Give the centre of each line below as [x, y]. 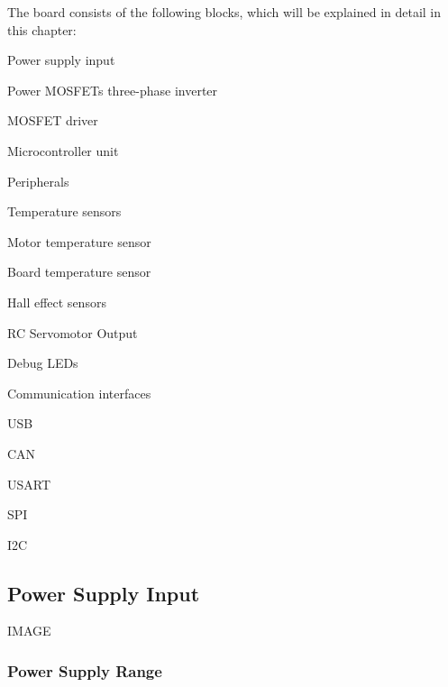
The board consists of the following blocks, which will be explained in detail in [224, 12]
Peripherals [38, 181]
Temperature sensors [64, 211]
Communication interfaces [79, 393]
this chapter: [42, 29]
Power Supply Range [85, 671]
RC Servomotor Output [73, 332]
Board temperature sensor [79, 272]
